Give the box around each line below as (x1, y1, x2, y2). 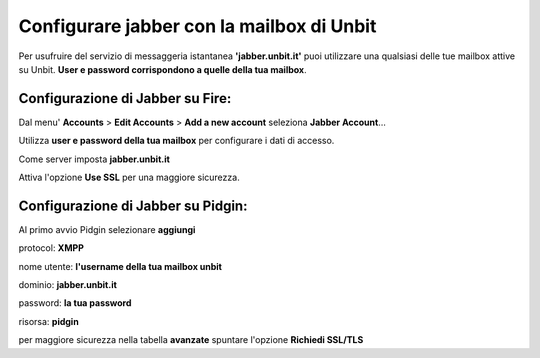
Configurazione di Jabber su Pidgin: (18, 197, 248, 214)
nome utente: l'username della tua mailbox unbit (18, 260, 222, 272)
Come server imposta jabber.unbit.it (18, 153, 170, 165)
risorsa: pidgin (18, 315, 79, 327)
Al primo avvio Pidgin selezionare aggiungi (18, 223, 196, 235)
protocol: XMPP (18, 242, 85, 254)
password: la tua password (18, 297, 132, 309)
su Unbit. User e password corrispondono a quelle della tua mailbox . (18, 63, 307, 75)
